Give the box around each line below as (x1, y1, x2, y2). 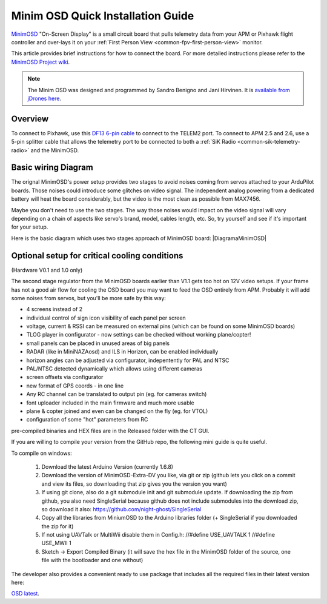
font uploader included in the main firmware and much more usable (26, 399, 195, 406)
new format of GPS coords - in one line (26, 382, 124, 389)
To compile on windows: (11, 449, 72, 457)
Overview (11, 113, 49, 124)
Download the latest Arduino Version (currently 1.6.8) (41, 463, 174, 470)
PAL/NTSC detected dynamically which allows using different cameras (26, 365, 202, 372)
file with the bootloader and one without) (41, 557, 144, 564)
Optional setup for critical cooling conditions (11, 250, 183, 261)
